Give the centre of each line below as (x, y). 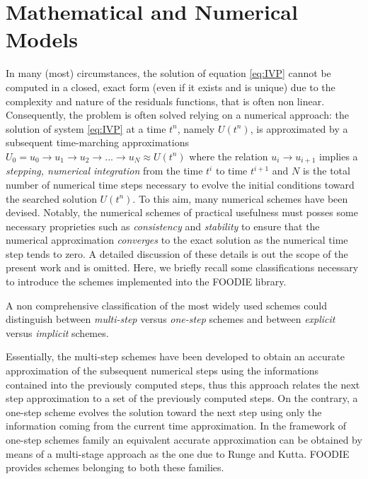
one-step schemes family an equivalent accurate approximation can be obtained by (184, 440)
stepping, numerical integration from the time (104, 171)
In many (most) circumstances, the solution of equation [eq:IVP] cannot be (168, 73)
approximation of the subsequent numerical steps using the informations (162, 371)
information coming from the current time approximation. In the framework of (176, 426)
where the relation (229, 156)
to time (231, 171)
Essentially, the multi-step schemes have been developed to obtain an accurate (175, 356)
